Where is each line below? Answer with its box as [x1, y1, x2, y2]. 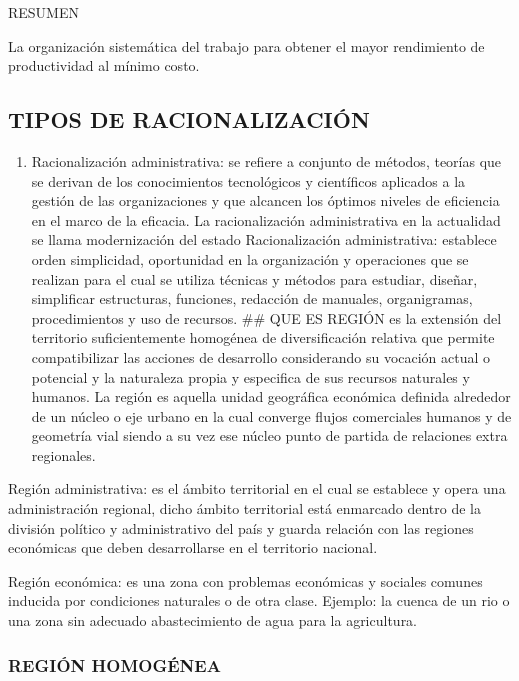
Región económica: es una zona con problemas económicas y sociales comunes [8, 570, 483, 591]
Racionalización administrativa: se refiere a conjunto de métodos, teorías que [31, 150, 502, 171]
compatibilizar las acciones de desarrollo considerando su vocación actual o [31, 346, 491, 367]
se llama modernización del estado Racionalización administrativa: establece [31, 229, 497, 250]
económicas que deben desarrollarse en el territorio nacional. [8, 537, 378, 558]
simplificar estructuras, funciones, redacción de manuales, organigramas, [31, 288, 473, 309]
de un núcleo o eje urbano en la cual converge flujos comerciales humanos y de [31, 405, 512, 426]
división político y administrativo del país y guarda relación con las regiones [8, 517, 474, 538]
